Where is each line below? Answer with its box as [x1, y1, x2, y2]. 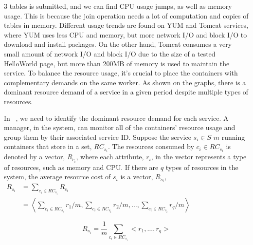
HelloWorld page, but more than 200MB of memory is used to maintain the [4, 58, 230, 68]
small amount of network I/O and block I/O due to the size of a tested [4, 48, 216, 58]
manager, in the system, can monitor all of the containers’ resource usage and [4, 122, 235, 132]
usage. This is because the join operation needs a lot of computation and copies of [4, 10, 249, 20]
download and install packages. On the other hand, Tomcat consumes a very [4, 39, 232, 49]
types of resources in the [165, 162, 238, 172]
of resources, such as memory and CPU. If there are [4, 162, 159, 172]
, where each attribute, [76, 151, 144, 162]
